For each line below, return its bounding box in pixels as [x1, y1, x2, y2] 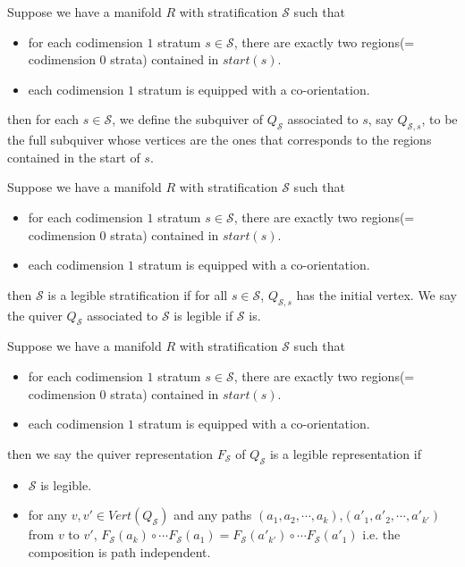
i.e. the [362, 525, 401, 544]
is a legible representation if [269, 444, 421, 463]
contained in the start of [7, 147, 140, 166]
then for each [7, 110, 80, 129]
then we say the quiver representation [7, 444, 214, 463]
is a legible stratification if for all [47, 285, 228, 304]
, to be [421, 110, 458, 129]
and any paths [173, 505, 252, 524]
